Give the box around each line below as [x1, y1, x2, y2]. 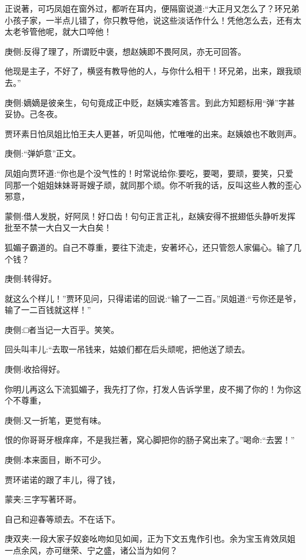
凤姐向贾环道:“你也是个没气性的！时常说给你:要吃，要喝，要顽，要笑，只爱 [5, 166, 294, 179]
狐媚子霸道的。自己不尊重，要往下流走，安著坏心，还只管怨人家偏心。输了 [5, 241, 293, 253]
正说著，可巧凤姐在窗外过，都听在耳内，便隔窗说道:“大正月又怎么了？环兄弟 [5, 2, 300, 14]
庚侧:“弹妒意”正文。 [5, 147, 81, 159]
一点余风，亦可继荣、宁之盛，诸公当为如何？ [5, 544, 178, 556]
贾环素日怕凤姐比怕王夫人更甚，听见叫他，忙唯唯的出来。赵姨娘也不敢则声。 [5, 127, 301, 139]
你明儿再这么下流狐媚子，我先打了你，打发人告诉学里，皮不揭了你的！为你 [5, 382, 293, 395]
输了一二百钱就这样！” [5, 304, 91, 316]
